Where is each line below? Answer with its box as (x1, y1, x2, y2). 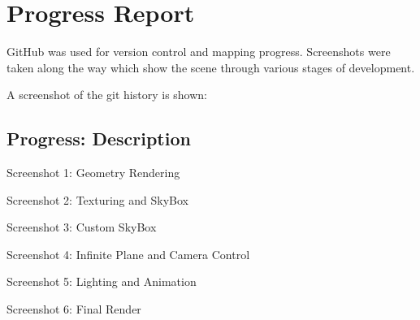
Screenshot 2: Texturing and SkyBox (6, 191, 188, 208)
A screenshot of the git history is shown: (6, 86, 208, 103)
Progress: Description (6, 126, 191, 151)
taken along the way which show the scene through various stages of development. (6, 58, 415, 76)
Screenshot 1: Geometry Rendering (6, 164, 180, 181)
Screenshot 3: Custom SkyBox (6, 218, 157, 236)
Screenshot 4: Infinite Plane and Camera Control (6, 245, 250, 262)
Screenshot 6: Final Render (6, 301, 141, 318)
